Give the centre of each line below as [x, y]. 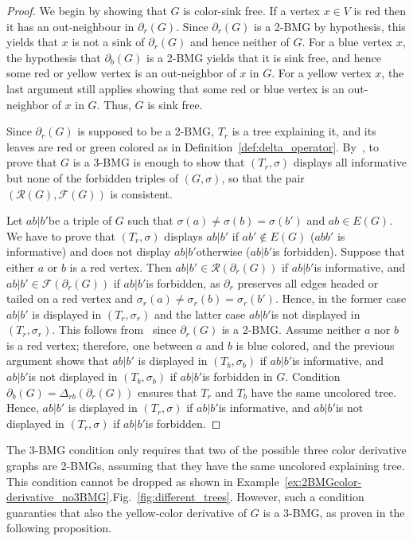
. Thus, [114, 104]
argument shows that [58, 361]
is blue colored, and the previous [315, 345]
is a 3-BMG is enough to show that [159, 162]
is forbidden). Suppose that [339, 251]
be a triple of [80, 220]
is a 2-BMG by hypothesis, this [330, 26]
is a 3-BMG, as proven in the [334, 512]
